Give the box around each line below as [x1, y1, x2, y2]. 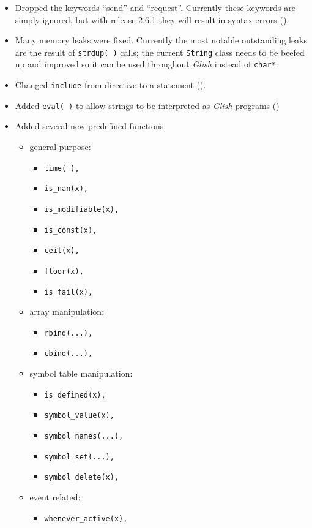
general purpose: [29, 140, 91, 153]
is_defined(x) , [44, 390, 106, 399]
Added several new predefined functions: [15, 119, 166, 132]
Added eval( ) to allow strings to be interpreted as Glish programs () [15, 99, 280, 111]
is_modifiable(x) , [44, 205, 119, 214]
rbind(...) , [44, 328, 93, 338]
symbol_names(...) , [44, 432, 124, 440]
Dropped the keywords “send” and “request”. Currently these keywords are [15, 1, 295, 13]
